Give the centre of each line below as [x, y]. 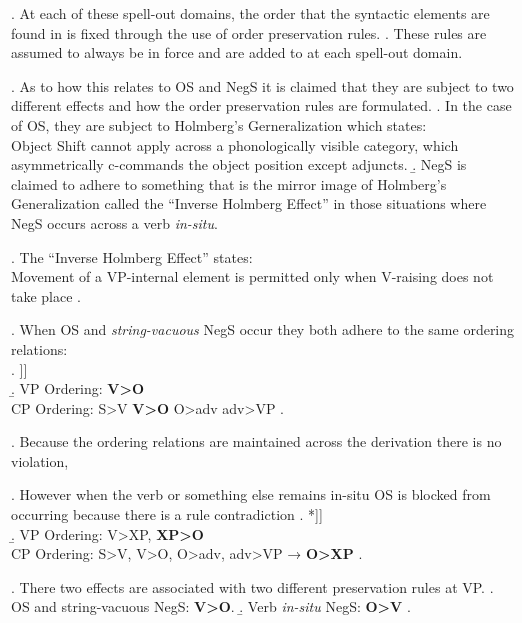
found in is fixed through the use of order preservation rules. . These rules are [249, 32]
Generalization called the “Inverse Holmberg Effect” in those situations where [249, 203]
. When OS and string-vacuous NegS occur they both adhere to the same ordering [263, 329]
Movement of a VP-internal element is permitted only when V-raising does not [252, 276]
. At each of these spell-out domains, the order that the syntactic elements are [250, 13]
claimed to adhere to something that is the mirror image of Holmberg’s [229, 183]
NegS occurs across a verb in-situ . [114, 222]
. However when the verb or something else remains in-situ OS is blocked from [251, 494]
